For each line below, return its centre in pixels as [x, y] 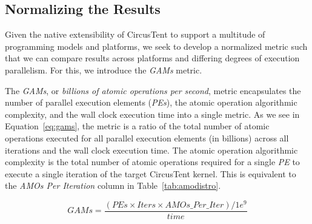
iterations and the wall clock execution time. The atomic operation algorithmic [151, 150]
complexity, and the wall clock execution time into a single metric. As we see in [152, 114]
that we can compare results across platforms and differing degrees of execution [152, 58]
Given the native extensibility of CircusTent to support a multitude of [135, 34]
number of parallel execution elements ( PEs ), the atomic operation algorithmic [151, 102]
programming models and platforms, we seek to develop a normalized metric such [156, 46]
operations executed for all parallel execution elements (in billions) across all [147, 137]
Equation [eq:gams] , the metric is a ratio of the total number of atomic [137, 126]
